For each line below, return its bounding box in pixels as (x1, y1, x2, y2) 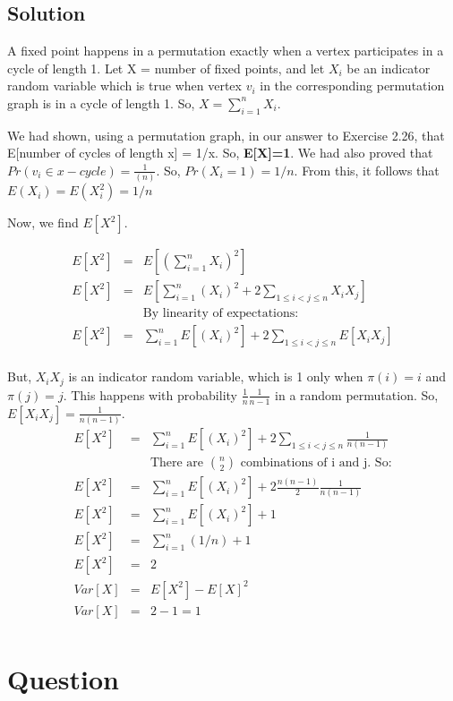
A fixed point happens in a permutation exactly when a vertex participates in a (7, 41, 444, 60)
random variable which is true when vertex (7, 76, 242, 95)
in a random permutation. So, (275, 385, 439, 404)
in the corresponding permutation (260, 76, 445, 95)
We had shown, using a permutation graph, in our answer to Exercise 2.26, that (7, 125, 445, 144)
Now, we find (7, 213, 79, 232)
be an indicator (346, 58, 431, 77)
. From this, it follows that (294, 160, 440, 179)
